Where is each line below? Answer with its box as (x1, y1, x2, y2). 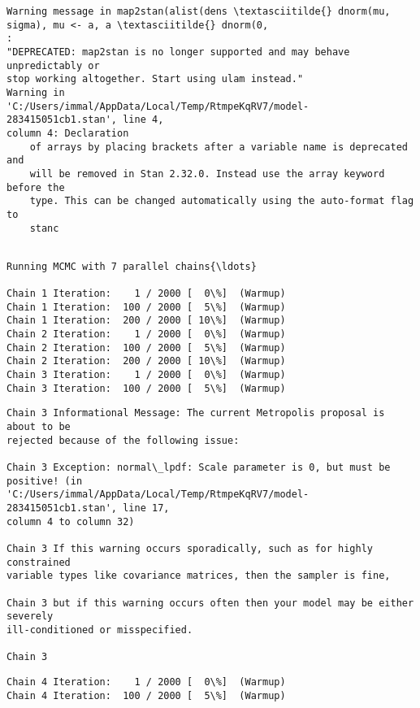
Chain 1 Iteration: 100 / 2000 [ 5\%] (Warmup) (6, 301, 286, 313)
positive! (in (6, 475, 83, 487)
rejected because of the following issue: (6, 434, 240, 446)
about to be (6, 421, 71, 433)
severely (6, 610, 54, 623)
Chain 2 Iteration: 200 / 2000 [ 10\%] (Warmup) (6, 355, 286, 367)
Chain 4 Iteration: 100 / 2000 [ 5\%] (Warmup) (6, 689, 286, 701)
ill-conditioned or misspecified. (6, 623, 193, 636)
